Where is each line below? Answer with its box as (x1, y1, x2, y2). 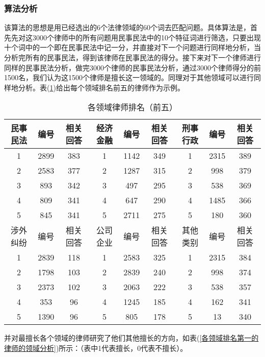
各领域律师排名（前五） (87, 101, 177, 113)
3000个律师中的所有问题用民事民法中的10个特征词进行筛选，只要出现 (32, 32, 261, 42)
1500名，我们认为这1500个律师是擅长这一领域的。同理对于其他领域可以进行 (4, 72, 254, 83)
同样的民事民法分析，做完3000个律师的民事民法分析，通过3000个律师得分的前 (4, 62, 261, 73)
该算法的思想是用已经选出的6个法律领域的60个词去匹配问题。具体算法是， (4, 22, 250, 33)
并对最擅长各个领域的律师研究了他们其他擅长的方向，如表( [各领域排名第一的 (4, 332, 259, 343)
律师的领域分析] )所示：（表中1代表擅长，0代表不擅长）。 (4, 342, 188, 353)
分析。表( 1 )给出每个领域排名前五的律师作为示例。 (18, 82, 184, 92)
